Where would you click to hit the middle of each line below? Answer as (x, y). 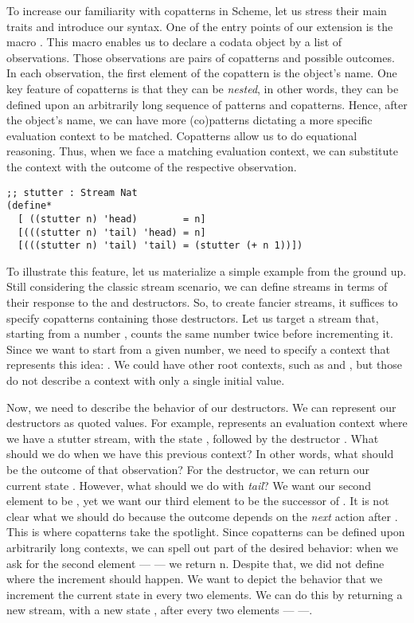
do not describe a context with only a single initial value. (146, 380)
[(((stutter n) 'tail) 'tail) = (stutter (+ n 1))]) (160, 246)
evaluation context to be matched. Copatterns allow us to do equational (182, 135)
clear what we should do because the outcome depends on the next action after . (202, 516)
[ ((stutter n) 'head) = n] (112, 219)
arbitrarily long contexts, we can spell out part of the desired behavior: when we (203, 547)
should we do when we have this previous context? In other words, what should (200, 454)
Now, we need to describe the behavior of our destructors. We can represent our (201, 407)
